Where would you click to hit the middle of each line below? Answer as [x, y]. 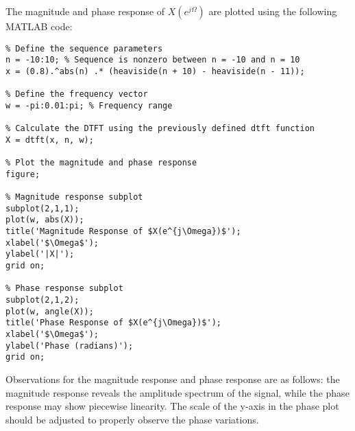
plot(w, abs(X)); [45, 220]
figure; [23, 174]
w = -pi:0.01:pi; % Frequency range [89, 105]
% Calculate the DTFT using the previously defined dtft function [160, 129]
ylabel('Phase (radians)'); [70, 346]
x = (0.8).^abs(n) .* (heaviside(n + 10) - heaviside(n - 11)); [155, 71]
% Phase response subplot [64, 289]
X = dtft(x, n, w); [50, 140]
